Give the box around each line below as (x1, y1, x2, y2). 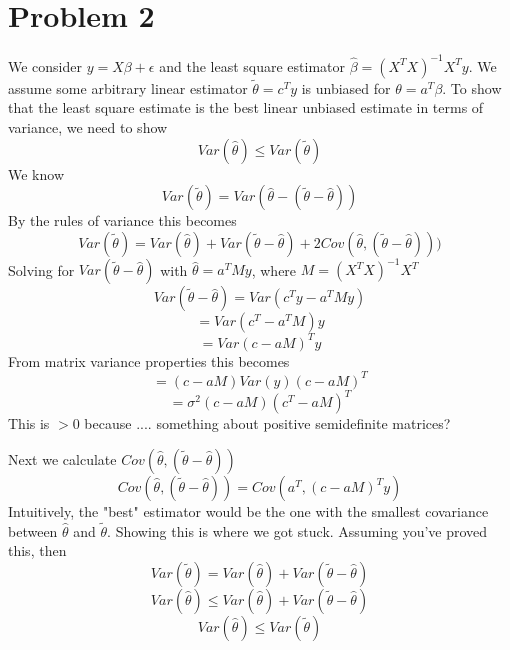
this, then (8, 540, 67, 561)
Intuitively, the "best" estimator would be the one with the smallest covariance (8, 501, 489, 521)
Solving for (8, 259, 75, 280)
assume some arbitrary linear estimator (8, 77, 248, 98)
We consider (8, 55, 83, 76)
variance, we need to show (8, 117, 168, 138)
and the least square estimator (159, 55, 346, 76)
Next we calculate (8, 449, 117, 469)
